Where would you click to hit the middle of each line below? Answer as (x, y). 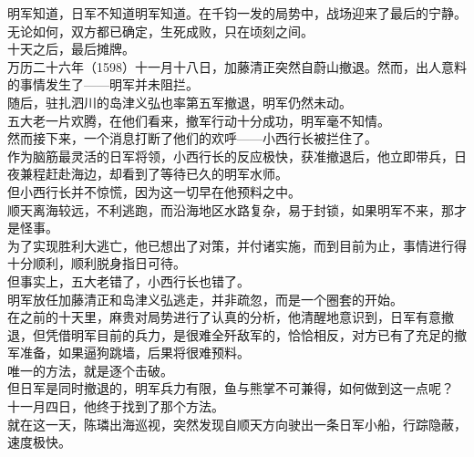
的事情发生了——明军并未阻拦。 (103, 84)
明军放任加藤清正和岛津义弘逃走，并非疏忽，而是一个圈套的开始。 (205, 299)
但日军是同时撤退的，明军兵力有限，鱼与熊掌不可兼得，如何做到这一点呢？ (231, 388)
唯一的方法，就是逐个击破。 (90, 370)
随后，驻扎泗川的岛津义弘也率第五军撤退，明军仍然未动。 (180, 102)
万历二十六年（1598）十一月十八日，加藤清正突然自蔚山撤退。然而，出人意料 (237, 66)
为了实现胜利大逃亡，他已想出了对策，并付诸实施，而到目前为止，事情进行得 (237, 245)
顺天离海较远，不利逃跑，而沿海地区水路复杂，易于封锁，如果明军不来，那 (231, 209)
